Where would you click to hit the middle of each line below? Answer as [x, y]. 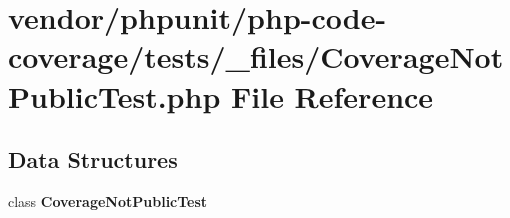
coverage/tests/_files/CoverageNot [256, 56]
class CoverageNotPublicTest [108, 200]
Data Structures [93, 159]
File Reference [332, 95]
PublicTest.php [114, 95]
